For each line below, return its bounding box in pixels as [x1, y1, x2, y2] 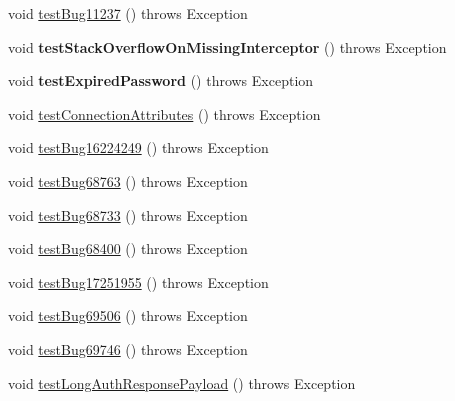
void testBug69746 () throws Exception [8, 338, 248, 359]
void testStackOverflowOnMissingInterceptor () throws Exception [8, 36, 447, 57]
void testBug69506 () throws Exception [8, 305, 248, 326]
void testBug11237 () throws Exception [8, 3, 248, 23]
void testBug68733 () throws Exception [8, 204, 248, 225]
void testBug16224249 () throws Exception [8, 137, 269, 158]
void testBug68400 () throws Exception [8, 238, 248, 259]
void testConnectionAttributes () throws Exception [8, 103, 321, 124]
